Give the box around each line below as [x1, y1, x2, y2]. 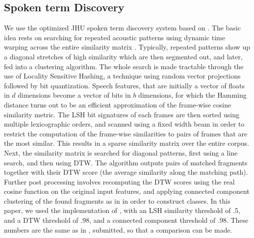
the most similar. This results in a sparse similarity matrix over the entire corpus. [4, 138, 249, 148]
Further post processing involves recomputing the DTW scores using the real [4, 176, 235, 186]
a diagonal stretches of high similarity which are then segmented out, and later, [4, 51, 243, 61]
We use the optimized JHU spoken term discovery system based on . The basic [4, 23, 241, 33]
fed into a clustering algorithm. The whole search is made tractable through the [4, 61, 244, 71]
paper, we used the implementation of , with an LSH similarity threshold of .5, [4, 205, 241, 215]
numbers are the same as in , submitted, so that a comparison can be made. [4, 224, 232, 235]
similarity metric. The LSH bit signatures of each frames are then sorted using [4, 109, 239, 119]
